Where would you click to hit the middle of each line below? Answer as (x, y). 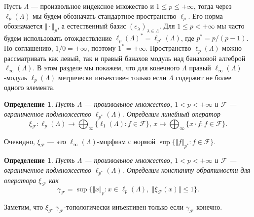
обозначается (23, 26)
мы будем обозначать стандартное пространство (105, 15)
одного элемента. (30, 87)
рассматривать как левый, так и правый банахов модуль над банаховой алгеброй (125, 58)
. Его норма (205, 15)
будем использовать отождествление (58, 38)
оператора (20, 180)
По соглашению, (29, 48)
